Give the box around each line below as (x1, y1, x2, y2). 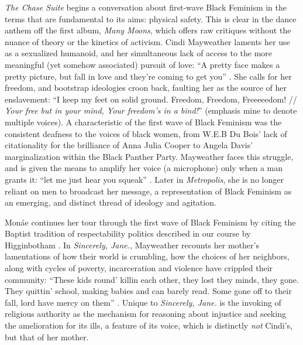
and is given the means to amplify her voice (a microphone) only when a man (5, 162, 283, 174)
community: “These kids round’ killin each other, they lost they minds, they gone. (5, 273, 299, 285)
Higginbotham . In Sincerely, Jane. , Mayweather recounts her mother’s (5, 238, 259, 251)
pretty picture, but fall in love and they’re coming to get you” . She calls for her (5, 70, 292, 82)
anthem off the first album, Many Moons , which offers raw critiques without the (5, 24, 291, 36)
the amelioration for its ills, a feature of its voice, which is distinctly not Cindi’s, (5, 319, 292, 332)
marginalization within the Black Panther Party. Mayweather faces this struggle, (5, 150, 294, 162)
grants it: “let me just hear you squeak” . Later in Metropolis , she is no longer (5, 173, 284, 185)
